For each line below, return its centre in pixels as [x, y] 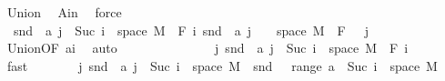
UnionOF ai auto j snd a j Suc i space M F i [207, 48]
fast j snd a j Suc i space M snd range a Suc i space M [222, 65]
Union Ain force [64, 12]
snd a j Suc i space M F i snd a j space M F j [191, 30]
